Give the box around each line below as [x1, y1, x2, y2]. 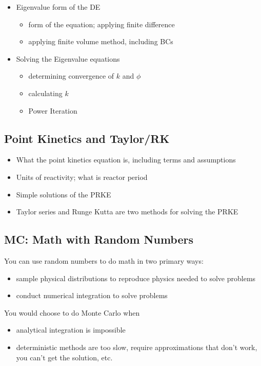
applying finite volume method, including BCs [28, 36, 173, 47]
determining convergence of [28, 70, 114, 81]
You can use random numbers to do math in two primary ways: [4, 255, 204, 266]
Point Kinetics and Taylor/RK [4, 130, 170, 146]
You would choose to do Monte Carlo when [4, 307, 140, 318]
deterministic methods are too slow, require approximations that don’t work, [16, 341, 257, 352]
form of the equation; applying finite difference [28, 19, 175, 29]
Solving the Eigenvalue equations [16, 53, 120, 64]
